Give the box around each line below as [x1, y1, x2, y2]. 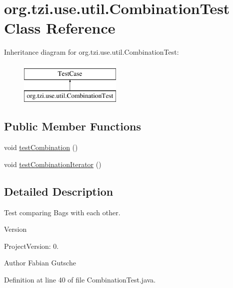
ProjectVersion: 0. [4, 240, 59, 251]
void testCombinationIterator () [4, 159, 101, 169]
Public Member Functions [4, 118, 141, 134]
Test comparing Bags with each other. [4, 207, 120, 217]
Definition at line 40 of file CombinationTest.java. [4, 274, 156, 285]
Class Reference [4, 18, 115, 38]
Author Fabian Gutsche [4, 257, 76, 268]
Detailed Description [4, 183, 113, 199]
